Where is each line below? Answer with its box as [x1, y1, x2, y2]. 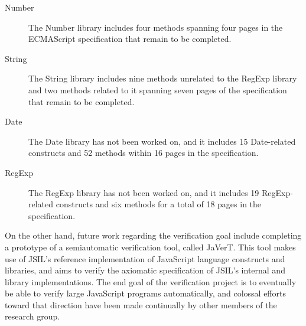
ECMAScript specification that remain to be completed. [28, 32, 232, 45]
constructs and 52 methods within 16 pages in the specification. [28, 146, 259, 159]
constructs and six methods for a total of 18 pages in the [56, 198, 262, 210]
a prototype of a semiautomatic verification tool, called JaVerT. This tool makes [5, 240, 296, 253]
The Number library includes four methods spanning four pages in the [28, 21, 283, 33]
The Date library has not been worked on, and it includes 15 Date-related [28, 135, 296, 147]
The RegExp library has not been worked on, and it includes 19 [28, 186, 259, 198]
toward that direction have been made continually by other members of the [5, 298, 277, 311]
